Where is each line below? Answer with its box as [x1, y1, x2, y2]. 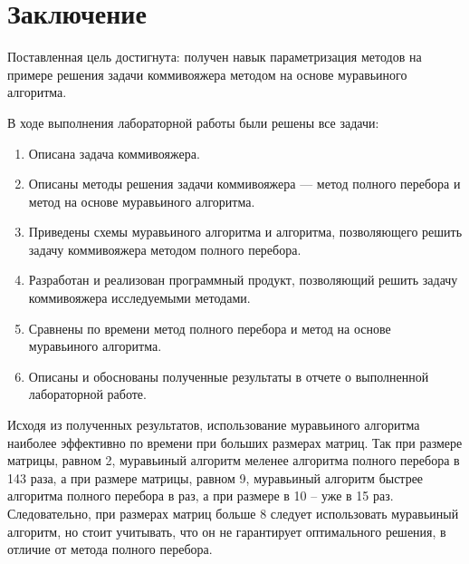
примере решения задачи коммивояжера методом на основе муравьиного [7, 64, 407, 83]
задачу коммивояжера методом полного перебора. [28, 239, 301, 258]
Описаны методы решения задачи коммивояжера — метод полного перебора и [28, 174, 461, 193]
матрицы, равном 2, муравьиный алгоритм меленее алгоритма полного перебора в [7, 451, 460, 470]
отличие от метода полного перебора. [7, 540, 213, 559]
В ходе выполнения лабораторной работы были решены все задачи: [7, 112, 379, 131]
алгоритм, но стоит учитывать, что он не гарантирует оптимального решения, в [7, 521, 446, 540]
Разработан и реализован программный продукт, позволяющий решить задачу [28, 270, 458, 289]
